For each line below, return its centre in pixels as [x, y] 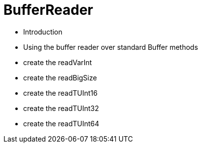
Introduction [43, 32]
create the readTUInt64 [61, 123]
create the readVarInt [58, 62]
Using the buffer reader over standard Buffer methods [111, 47]
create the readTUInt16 [60, 93]
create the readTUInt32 [61, 108]
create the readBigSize [60, 77]
